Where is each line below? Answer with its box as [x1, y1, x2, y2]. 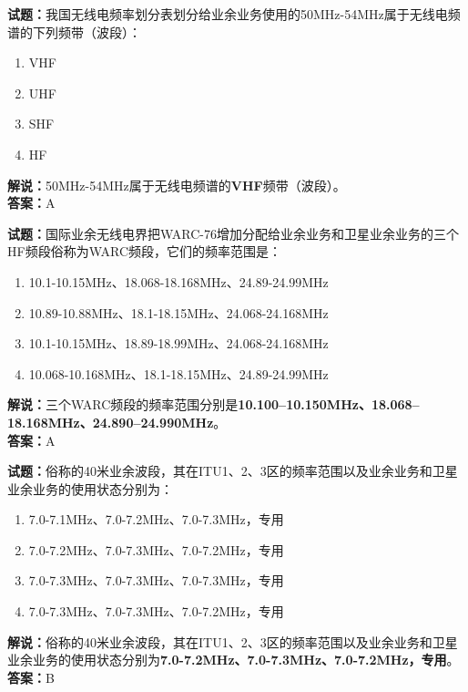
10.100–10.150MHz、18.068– [238, 395, 420, 414]
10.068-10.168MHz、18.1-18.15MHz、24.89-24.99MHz [28, 364, 329, 383]
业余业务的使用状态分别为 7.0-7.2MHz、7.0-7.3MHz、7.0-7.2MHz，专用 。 [7, 650, 460, 669]
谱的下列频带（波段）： [7, 22, 141, 41]
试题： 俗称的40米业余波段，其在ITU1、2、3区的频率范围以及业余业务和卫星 [7, 461, 458, 480]
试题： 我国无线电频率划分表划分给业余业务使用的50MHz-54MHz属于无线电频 [7, 5, 461, 23]
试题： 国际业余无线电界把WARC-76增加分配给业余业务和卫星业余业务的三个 [7, 223, 460, 243]
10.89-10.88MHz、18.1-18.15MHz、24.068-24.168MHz [28, 303, 329, 322]
